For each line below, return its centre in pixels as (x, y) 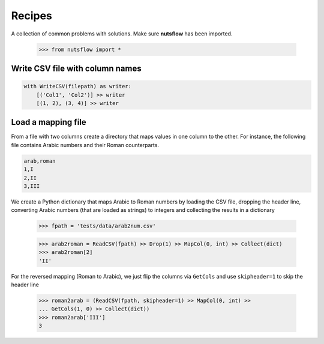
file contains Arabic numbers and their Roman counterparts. (85, 145)
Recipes (31, 16)
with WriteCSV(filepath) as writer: (78, 86)
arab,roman (40, 161)
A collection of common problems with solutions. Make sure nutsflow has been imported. (122, 34)
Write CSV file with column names (76, 68)
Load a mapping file (49, 122)
